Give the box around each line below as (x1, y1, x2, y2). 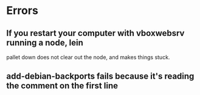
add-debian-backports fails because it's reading (6, 71, 195, 82)
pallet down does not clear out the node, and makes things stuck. (6, 54, 170, 61)
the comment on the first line (6, 80, 119, 91)
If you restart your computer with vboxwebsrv (6, 28, 185, 38)
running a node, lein (6, 37, 83, 47)
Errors (6, 4, 38, 18)
